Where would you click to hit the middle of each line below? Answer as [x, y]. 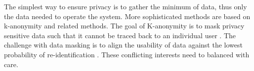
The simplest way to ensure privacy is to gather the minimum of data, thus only [126, 6]
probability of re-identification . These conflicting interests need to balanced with [127, 54]
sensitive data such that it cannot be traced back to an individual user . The [120, 35]
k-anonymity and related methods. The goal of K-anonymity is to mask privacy [124, 26]
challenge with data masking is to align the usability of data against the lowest [123, 45]
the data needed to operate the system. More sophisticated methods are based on [127, 16]
